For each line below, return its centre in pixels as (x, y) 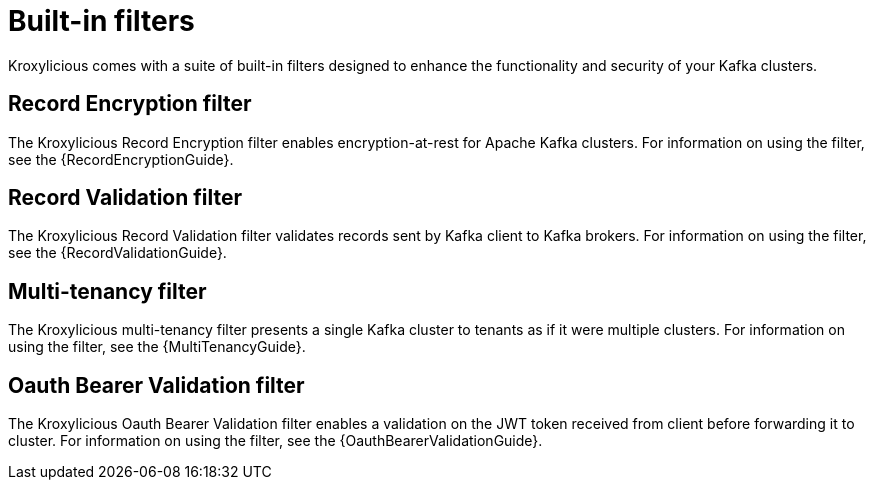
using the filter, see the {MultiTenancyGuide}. (157, 347)
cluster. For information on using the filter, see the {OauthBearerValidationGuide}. (275, 441)
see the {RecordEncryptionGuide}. (121, 159)
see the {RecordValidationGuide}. (117, 253)
